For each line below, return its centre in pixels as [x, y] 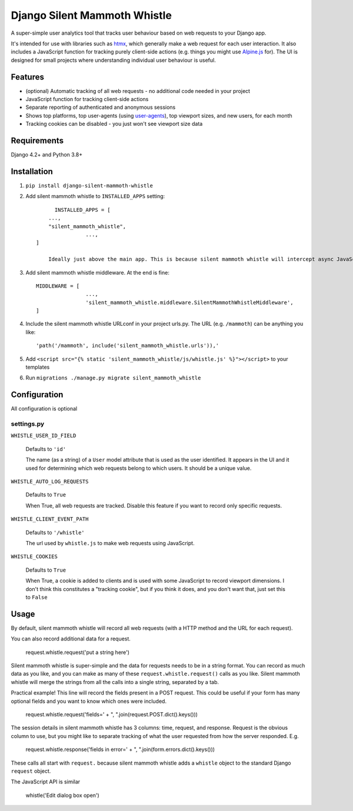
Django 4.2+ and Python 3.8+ [46, 155]
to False [36, 597]
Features [27, 77]
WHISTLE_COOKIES [34, 557]
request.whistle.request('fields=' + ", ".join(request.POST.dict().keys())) [112, 714]
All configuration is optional [44, 409]
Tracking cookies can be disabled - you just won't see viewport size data [114, 124]
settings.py [28, 424]
